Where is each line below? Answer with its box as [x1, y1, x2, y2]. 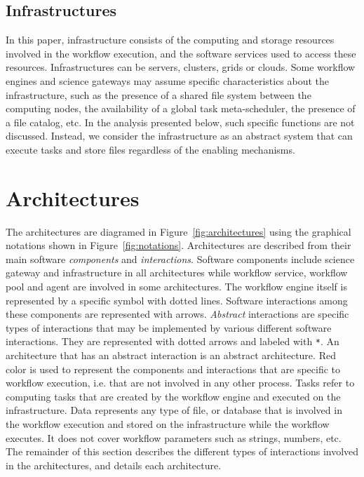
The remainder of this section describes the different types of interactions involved [6, 444, 359, 459]
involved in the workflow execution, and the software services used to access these [6, 46, 356, 60]
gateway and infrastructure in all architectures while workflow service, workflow [6, 265, 348, 280]
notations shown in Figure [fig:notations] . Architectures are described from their [6, 238, 351, 253]
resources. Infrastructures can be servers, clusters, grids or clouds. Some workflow [6, 60, 356, 74]
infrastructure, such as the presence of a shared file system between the [6, 87, 311, 102]
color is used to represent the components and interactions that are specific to [6, 361, 341, 376]
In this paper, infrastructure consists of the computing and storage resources [6, 32, 335, 47]
